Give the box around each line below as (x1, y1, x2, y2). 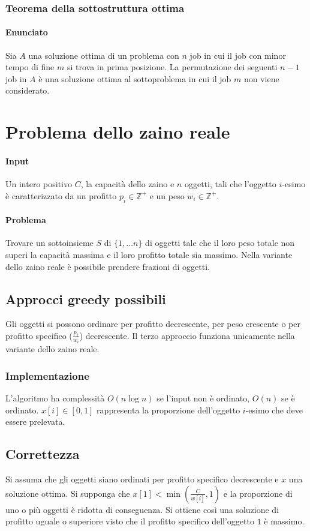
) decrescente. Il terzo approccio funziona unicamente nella (79, 329, 295, 341)
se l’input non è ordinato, (156, 392, 250, 404)
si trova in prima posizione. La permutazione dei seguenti (67, 61, 278, 73)
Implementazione (5, 368, 89, 383)
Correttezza (5, 445, 80, 463)
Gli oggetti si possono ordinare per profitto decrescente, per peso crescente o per (5, 317, 300, 330)
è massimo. (264, 515, 305, 527)
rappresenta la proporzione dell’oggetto (97, 403, 240, 416)
